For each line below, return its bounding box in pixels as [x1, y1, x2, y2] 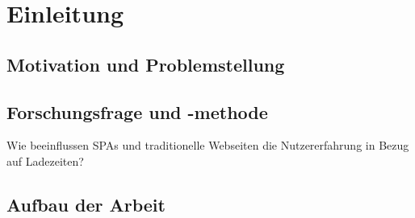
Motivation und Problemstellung [6, 51, 285, 76]
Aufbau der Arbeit [6, 191, 166, 216]
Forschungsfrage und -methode [6, 99, 268, 124]
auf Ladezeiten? [6, 152, 84, 169]
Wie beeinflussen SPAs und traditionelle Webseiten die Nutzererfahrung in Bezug [6, 137, 409, 154]
